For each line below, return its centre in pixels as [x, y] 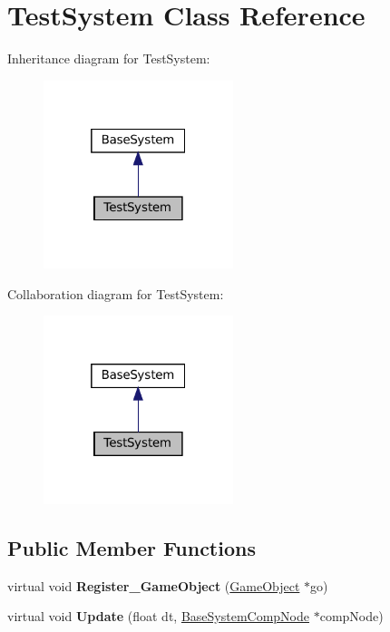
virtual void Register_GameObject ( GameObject [154, 585]
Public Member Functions [132, 547]
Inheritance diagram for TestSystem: [109, 58]
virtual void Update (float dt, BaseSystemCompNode [159, 616]
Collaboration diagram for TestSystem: [116, 293]
